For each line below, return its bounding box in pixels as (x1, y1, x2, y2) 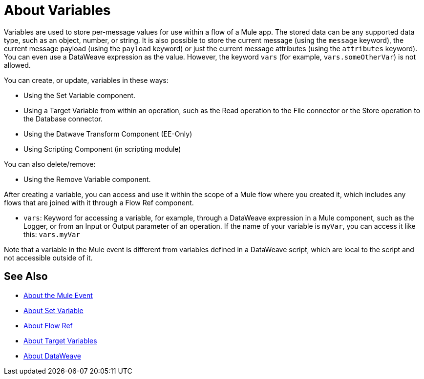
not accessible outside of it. (4, 253, 93, 262)
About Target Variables (23, 336, 97, 345)
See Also (4, 270, 48, 283)
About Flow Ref (23, 321, 73, 330)
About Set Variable (23, 306, 84, 315)
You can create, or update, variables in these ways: (4, 76, 169, 84)
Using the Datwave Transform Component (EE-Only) (23, 129, 192, 138)
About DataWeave (23, 351, 81, 360)
